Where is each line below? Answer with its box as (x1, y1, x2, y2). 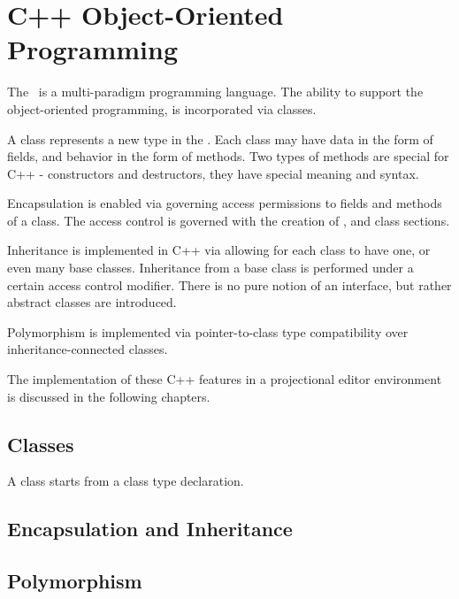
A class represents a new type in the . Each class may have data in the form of (7, 129, 433, 148)
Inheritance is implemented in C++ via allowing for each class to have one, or (7, 241, 431, 259)
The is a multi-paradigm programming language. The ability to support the (7, 82, 424, 101)
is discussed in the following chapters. (7, 387, 210, 405)
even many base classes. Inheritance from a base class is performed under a (7, 258, 414, 277)
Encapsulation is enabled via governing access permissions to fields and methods (7, 194, 442, 212)
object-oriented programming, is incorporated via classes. (7, 99, 317, 118)
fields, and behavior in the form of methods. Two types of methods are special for (7, 147, 449, 165)
